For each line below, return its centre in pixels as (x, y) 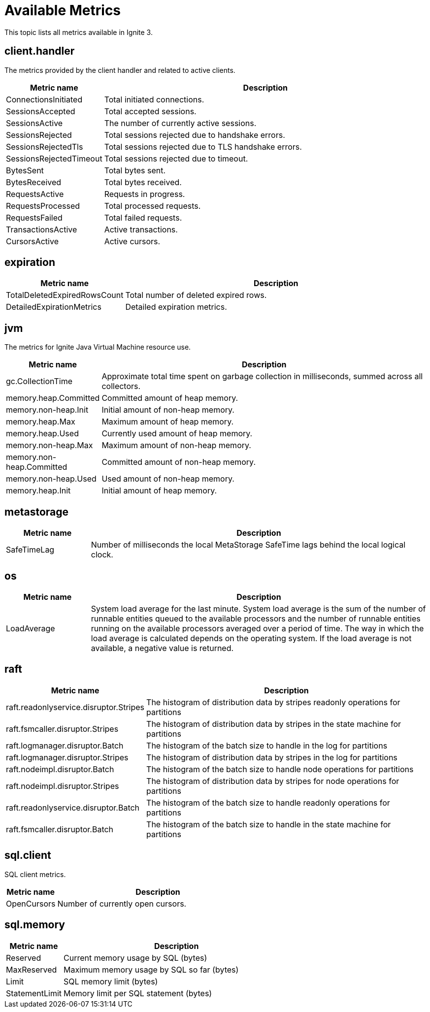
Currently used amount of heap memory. (177, 434)
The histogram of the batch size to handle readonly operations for (268, 802)
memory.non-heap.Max (50, 445)
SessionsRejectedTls (45, 147)
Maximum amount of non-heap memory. (176, 445)
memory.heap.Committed (53, 398)
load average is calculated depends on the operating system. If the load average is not (251, 638)
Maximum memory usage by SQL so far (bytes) (151, 969)
